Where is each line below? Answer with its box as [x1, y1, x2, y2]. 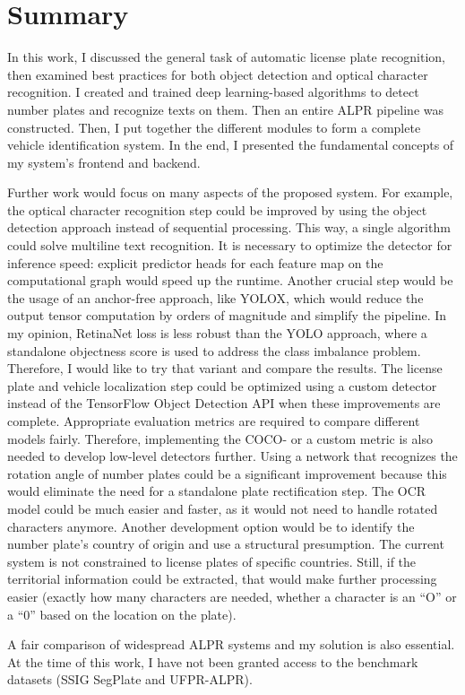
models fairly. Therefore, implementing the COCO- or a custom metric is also [7, 429, 433, 447]
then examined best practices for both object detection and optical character [7, 65, 428, 83]
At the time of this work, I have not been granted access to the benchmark [7, 652, 418, 671]
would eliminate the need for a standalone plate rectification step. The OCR [7, 482, 426, 500]
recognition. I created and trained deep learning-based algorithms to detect [7, 83, 419, 101]
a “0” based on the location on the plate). [7, 604, 237, 623]
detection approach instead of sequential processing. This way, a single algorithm [7, 218, 451, 237]
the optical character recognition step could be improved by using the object [7, 200, 427, 219]
